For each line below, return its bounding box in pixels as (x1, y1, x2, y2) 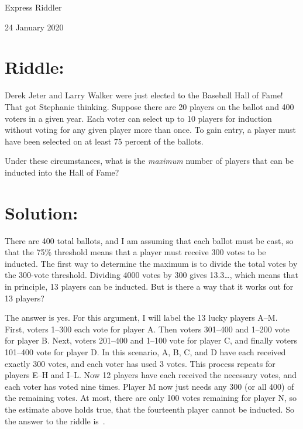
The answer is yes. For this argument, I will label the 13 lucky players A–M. (5, 311, 278, 324)
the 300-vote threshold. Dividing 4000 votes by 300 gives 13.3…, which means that (5, 269, 298, 281)
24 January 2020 (5, 20, 64, 33)
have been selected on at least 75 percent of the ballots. (5, 135, 204, 147)
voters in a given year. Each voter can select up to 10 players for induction (5, 112, 272, 124)
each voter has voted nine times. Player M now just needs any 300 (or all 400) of (5, 380, 294, 392)
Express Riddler (5, 1, 62, 13)
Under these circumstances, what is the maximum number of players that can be (5, 155, 294, 167)
